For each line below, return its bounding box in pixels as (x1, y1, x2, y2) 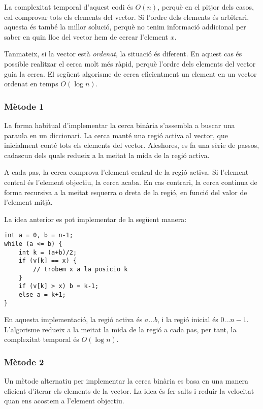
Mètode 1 (4, 100, 44, 112)
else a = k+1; (18, 291, 66, 298)
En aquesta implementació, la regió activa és (4, 314, 143, 325)
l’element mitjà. (4, 197, 53, 207)
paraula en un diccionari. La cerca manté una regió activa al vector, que (4, 130, 228, 140)
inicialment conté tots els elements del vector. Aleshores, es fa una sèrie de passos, (4, 140, 259, 150)
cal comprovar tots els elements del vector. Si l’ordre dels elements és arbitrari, (4, 11, 249, 22)
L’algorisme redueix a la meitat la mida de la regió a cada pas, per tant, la (4, 324, 237, 334)
